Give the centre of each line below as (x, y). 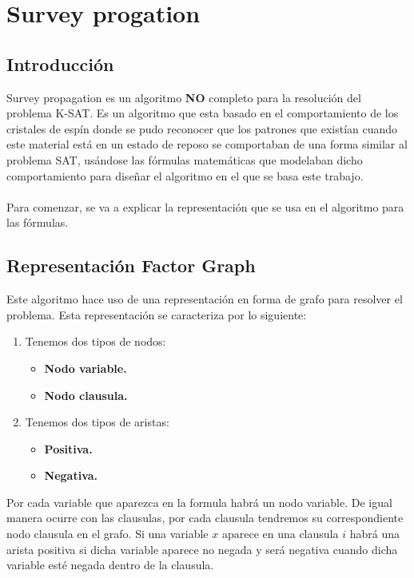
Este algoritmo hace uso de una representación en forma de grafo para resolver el (205, 299)
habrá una (374, 534)
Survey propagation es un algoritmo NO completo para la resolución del (184, 97)
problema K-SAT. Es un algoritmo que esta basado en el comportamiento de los (203, 113)
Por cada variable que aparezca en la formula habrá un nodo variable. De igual (199, 502)
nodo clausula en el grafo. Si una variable (107, 534)
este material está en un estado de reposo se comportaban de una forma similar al (207, 144)
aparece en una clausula (280, 534)
